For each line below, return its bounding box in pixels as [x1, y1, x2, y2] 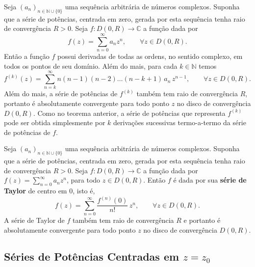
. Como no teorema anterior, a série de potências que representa [33, 107, 226, 118]
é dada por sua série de [173, 175, 247, 185]
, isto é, [73, 186, 95, 196]
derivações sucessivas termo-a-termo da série [113, 117, 246, 128]
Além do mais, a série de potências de [4, 88, 118, 99]
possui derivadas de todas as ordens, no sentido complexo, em [57, 51, 243, 61]
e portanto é [183, 215, 221, 225]
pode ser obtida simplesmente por [4, 117, 105, 128]
